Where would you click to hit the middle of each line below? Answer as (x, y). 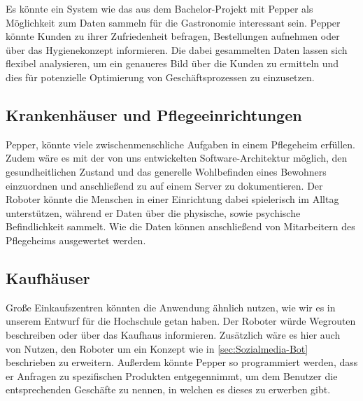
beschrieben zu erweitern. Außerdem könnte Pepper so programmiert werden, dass (182, 362)
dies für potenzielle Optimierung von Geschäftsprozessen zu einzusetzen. (160, 77)
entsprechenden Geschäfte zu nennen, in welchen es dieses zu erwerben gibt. (168, 389)
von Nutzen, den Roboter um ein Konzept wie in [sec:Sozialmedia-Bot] (157, 348)
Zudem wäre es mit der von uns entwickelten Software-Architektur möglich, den (177, 158)
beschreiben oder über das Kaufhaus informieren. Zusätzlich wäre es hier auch (173, 334)
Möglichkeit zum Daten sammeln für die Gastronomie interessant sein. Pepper (173, 22)
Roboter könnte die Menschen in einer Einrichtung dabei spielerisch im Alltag (172, 199)
